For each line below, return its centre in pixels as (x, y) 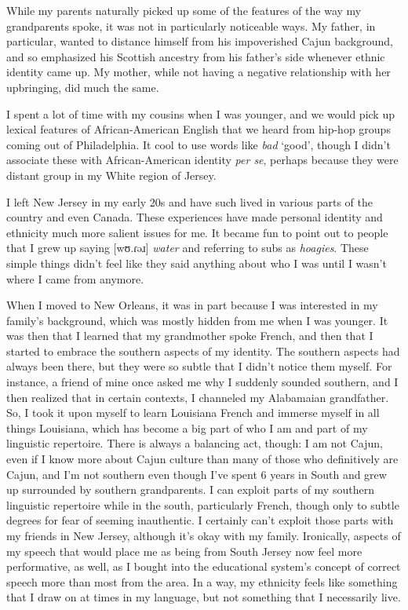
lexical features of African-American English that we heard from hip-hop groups (199, 129)
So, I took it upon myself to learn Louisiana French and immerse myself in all (193, 413)
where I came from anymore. (75, 278)
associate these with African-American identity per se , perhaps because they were (202, 160)
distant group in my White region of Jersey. (111, 175)
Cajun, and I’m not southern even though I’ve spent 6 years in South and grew (197, 474)
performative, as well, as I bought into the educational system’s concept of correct (204, 566)
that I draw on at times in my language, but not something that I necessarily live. (204, 597)
